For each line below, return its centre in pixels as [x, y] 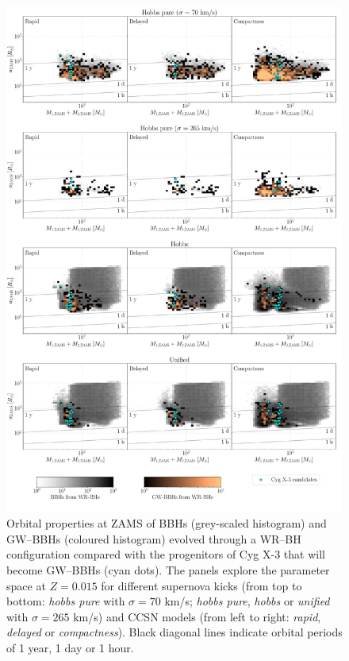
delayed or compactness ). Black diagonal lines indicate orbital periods [174, 632]
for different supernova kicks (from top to [201, 585]
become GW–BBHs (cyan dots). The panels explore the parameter [168, 569]
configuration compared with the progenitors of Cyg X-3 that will [166, 554]
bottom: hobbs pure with [66, 601]
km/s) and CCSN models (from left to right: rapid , [197, 616]
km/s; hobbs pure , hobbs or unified [247, 601]
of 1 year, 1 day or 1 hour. [70, 647]
